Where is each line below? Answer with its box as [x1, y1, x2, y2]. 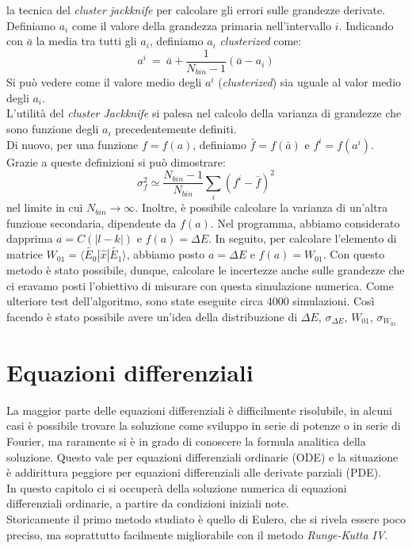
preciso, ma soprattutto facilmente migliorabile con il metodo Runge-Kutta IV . [6, 526, 388, 542]
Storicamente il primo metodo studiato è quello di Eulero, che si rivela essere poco [6, 511, 406, 527]
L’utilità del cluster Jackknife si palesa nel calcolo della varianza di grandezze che [6, 105, 402, 121]
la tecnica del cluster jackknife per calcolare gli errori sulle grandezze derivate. [6, 2, 386, 17]
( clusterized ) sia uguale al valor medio [218, 74, 402, 90]
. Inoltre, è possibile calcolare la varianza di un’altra [135, 199, 388, 216]
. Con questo [322, 246, 385, 263]
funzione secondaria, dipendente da [6, 214, 177, 231]
